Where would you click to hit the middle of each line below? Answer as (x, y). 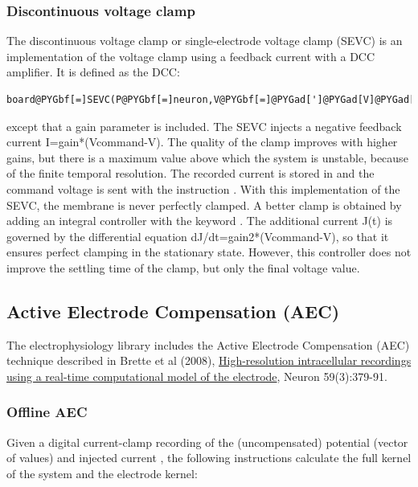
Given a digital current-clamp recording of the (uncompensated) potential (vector (207, 442)
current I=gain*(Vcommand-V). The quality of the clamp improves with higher (202, 142)
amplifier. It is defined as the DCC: (93, 72)
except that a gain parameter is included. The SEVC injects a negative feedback (204, 126)
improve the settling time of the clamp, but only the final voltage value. (183, 267)
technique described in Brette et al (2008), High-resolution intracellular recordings (209, 360)
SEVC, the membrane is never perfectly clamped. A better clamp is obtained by (204, 205)
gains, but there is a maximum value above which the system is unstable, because (207, 157)
